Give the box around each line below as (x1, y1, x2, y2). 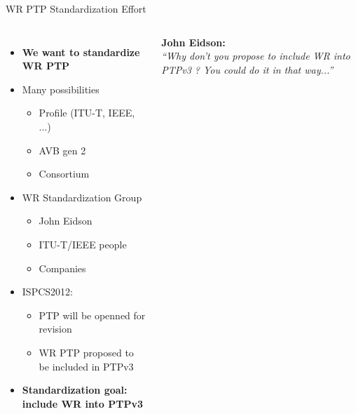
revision (39, 321, 72, 336)
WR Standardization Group (22, 189, 142, 204)
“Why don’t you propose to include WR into (161, 48, 350, 63)
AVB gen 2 (39, 142, 86, 157)
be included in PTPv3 (39, 359, 134, 373)
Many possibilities (22, 81, 100, 96)
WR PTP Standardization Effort (6, 1, 146, 15)
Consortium (39, 166, 90, 181)
